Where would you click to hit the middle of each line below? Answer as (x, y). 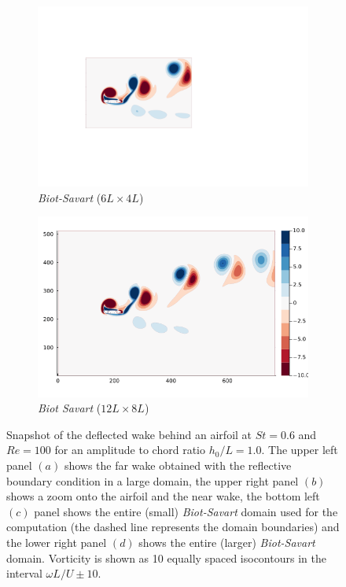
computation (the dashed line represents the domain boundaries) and (173, 527)
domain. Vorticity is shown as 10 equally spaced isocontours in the (166, 557)
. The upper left (300, 450)
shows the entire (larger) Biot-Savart (227, 542)
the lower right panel (57, 542)
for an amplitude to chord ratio (130, 450)
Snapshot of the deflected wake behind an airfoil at (129, 434)
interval (24, 573)
